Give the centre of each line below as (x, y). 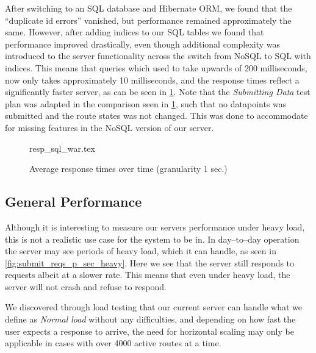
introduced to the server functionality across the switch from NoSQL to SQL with (158, 56)
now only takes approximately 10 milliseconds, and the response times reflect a (152, 80)
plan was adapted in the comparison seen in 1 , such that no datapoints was (146, 103)
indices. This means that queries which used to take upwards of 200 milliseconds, (156, 67)
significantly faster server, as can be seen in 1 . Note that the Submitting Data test (158, 92)
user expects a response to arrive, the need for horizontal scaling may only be (149, 331)
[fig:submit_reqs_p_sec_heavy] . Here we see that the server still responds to (150, 262)
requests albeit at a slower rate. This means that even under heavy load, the (148, 275)
